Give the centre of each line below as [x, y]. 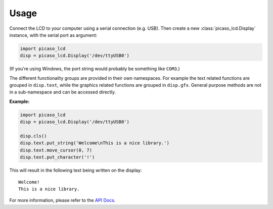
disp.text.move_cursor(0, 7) [56, 150]
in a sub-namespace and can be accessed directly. [63, 92]
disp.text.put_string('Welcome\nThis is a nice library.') [95, 143]
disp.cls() [33, 136]
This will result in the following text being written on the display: [76, 170]
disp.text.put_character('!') [57, 157]
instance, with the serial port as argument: [53, 35]
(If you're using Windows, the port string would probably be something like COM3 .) [95, 69]
